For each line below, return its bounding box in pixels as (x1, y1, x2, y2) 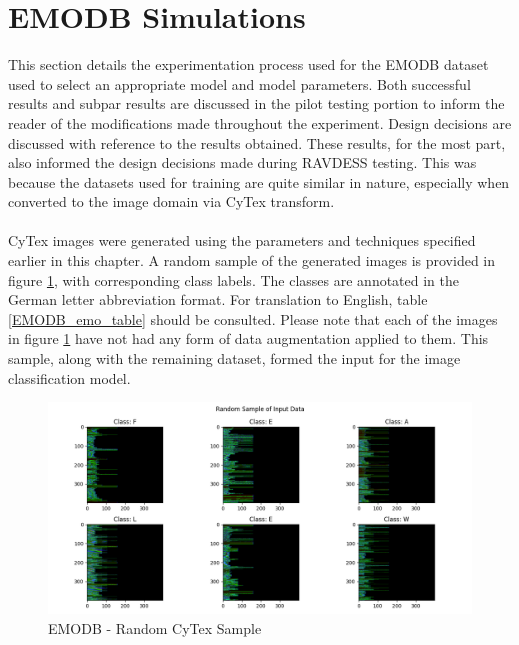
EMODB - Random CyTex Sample (48, 617, 262, 638)
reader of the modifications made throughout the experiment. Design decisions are (8, 112, 512, 133)
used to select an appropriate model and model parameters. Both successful (8, 73, 471, 94)
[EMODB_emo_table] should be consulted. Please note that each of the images (8, 308, 498, 329)
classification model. (8, 367, 131, 388)
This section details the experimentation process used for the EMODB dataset (8, 54, 489, 75)
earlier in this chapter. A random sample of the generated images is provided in (8, 250, 496, 271)
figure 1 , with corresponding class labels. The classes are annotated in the (8, 269, 460, 290)
